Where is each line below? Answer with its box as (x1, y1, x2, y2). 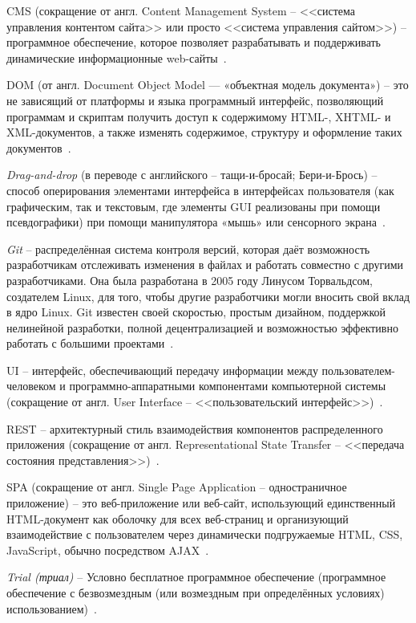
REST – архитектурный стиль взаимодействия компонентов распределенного (6, 420, 383, 437)
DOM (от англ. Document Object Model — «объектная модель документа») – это (6, 76, 409, 93)
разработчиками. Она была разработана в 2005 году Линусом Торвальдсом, (6, 271, 374, 288)
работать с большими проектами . (6, 335, 174, 352)
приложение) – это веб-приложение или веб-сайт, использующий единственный (6, 495, 396, 511)
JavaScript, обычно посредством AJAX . (6, 541, 209, 558)
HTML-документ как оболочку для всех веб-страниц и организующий (6, 510, 349, 527)
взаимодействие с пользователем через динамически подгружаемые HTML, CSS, (6, 526, 403, 543)
